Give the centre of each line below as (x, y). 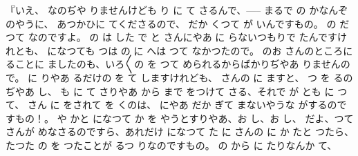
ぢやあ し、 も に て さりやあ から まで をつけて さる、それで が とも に (170, 91)
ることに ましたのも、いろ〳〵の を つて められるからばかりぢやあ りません (173, 64)
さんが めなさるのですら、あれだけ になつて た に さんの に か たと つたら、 (180, 131)
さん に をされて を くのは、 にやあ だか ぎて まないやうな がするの (182, 105)
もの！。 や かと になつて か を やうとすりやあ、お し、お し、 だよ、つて (184, 118)
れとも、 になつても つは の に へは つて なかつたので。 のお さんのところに (179, 50)
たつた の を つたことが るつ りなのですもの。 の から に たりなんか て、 (171, 145)
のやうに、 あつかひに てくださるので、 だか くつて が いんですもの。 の (171, 23)
